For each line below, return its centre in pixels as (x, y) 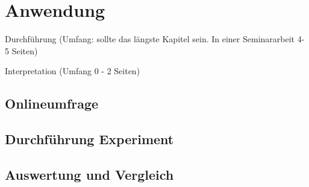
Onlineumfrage (52, 103)
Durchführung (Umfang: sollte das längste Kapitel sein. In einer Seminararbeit (150, 39)
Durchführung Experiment (89, 139)
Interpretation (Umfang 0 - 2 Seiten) (73, 71)
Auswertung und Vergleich (89, 174)
